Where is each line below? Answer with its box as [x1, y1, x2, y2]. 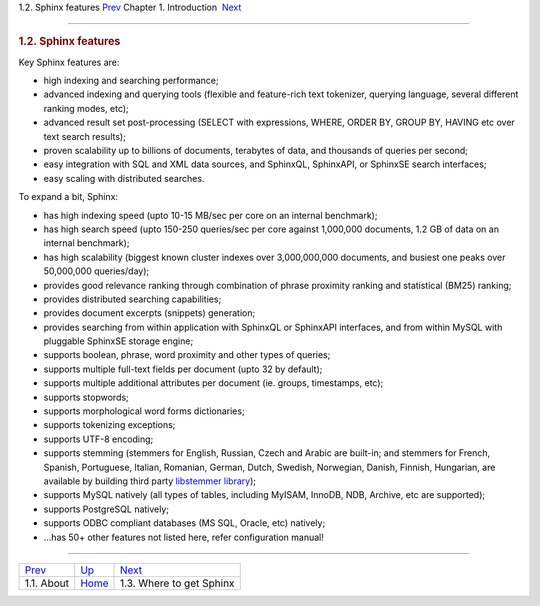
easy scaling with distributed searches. [43, 172, 205, 184]
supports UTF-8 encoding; [43, 433, 154, 445]
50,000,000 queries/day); [43, 265, 150, 277]
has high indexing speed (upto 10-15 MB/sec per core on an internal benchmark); [43, 209, 378, 221]
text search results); [43, 130, 127, 142]
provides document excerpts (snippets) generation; [43, 307, 256, 319]
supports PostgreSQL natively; [43, 503, 170, 515]
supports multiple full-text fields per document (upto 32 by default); [43, 363, 323, 375]
